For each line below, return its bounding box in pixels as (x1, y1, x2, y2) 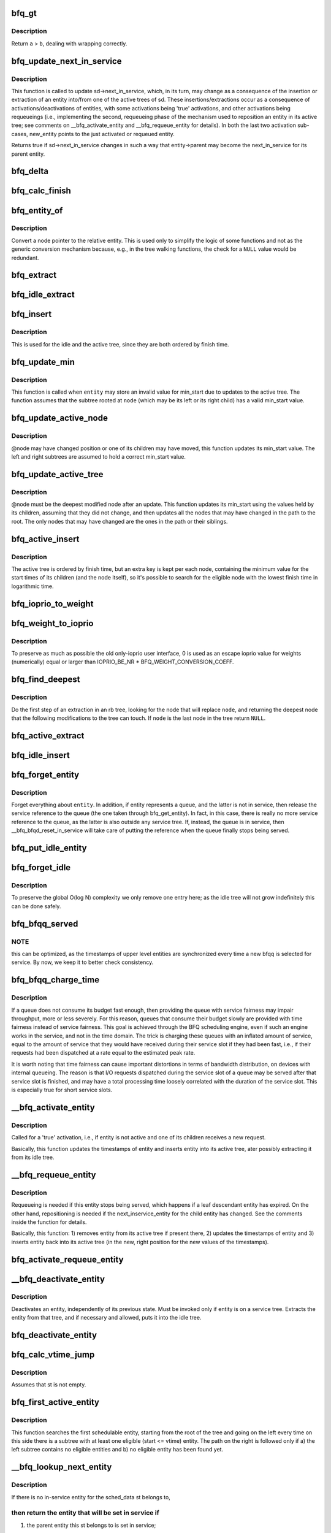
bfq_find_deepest (11, 675, 80, 685)
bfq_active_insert (11, 533, 80, 544)
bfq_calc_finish (11, 186, 71, 196)
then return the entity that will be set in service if (11, 1508, 159, 1517)
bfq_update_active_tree (11, 469, 104, 480)
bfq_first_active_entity (11, 1397, 100, 1407)
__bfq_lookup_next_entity (11, 1462, 112, 1472)
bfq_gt (11, 8, 37, 18)
